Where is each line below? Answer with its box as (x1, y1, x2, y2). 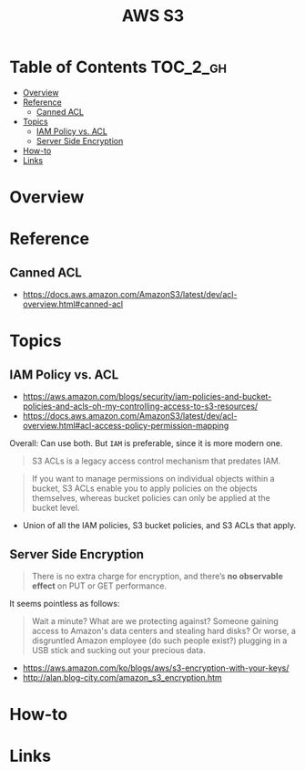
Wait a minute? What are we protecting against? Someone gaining (31, 615, 280, 626)
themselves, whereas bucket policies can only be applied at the (31, 493, 270, 504)
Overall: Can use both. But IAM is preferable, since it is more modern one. (9, 438, 283, 449)
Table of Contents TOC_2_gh (9, 57, 228, 78)
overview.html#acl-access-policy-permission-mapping (22, 421, 229, 432)
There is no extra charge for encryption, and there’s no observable (31, 570, 284, 581)
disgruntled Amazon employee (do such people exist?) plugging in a (31, 635, 288, 646)
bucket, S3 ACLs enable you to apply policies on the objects (31, 483, 258, 494)
